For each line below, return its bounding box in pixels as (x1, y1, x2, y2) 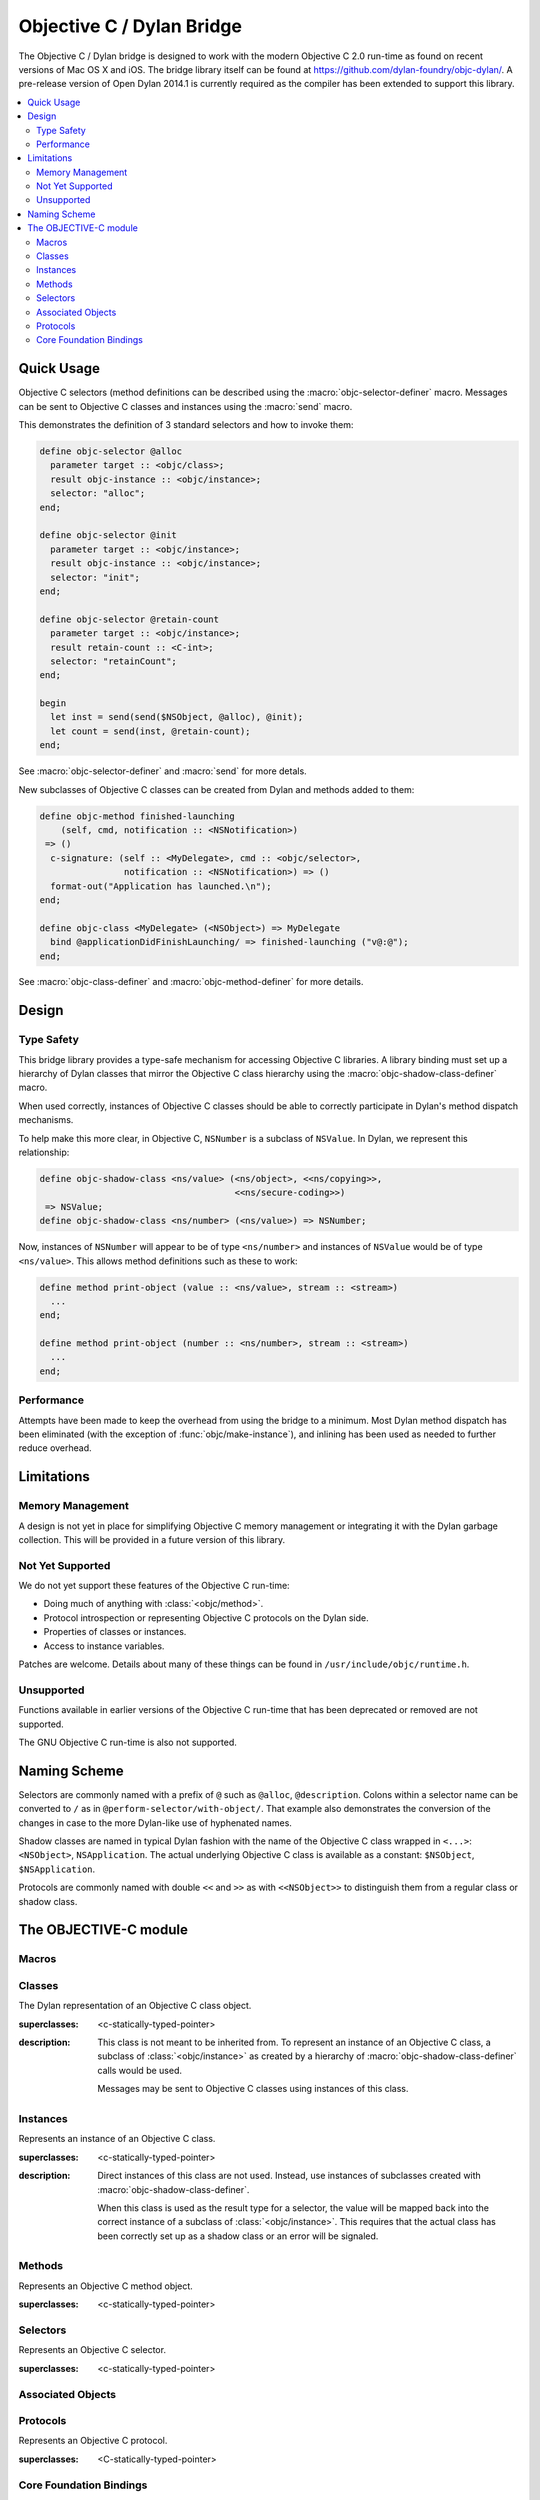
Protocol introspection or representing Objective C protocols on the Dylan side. (43, 1611, 369, 1624)
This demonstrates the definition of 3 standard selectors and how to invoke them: (18, 419, 354, 431)
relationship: (18, 1146, 70, 1158)
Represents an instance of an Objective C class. (18, 2133, 216, 2145)
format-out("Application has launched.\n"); (50, 880, 272, 892)
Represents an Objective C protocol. (18, 2435, 168, 2447)
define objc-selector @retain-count (39, 613, 220, 625)
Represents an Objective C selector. (18, 2344, 167, 2356)
